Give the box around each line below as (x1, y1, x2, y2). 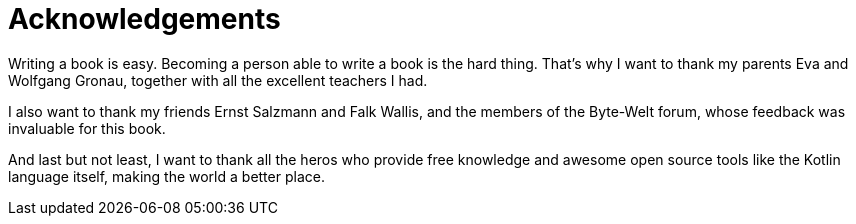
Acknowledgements (8, 2, 281, 36)
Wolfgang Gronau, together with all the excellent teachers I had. (8, 71, 428, 89)
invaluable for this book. (8, 119, 166, 137)
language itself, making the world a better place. (8, 167, 325, 185)
